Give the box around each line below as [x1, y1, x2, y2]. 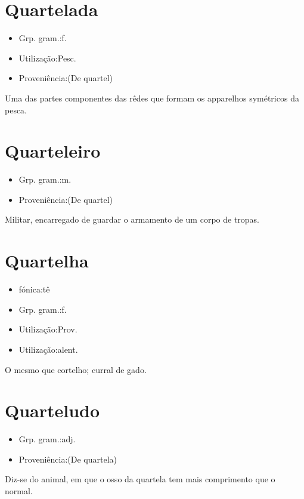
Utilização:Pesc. [18, 51, 76, 64]
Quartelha [5, 248, 89, 273]
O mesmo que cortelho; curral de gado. [5, 363, 147, 375]
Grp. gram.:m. [18, 173, 72, 186]
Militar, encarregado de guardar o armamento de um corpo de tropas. [5, 213, 260, 226]
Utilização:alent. [18, 343, 78, 355]
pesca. [5, 103, 27, 116]
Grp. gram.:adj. [18, 433, 76, 445]
